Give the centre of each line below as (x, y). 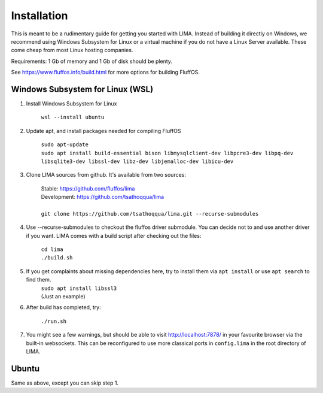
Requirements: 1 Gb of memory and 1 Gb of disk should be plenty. (92, 61)
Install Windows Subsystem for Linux (71, 104)
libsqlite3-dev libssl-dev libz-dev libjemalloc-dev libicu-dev (137, 161)
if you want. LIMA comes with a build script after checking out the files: (114, 235)
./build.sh (57, 258)
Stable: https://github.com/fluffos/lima (88, 188)
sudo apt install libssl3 (79, 288)
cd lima (52, 250)
